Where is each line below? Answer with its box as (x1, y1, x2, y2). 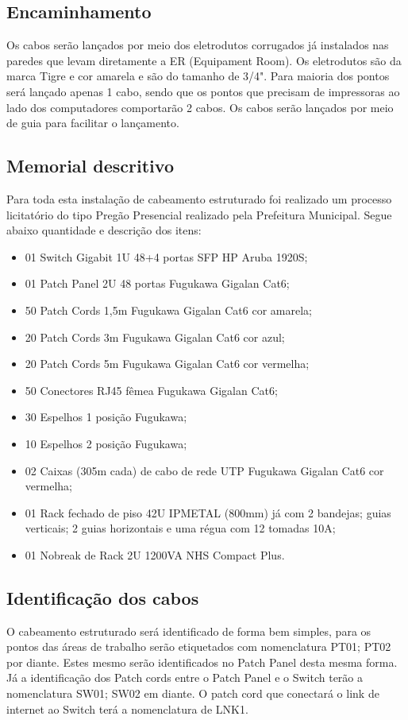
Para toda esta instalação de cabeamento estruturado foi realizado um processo (6, 190, 392, 207)
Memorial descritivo (6, 153, 174, 178)
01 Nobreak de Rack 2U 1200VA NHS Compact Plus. (25, 546, 285, 563)
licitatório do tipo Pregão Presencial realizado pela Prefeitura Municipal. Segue (6, 206, 392, 223)
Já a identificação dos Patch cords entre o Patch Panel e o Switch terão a (6, 669, 363, 686)
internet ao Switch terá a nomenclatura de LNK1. (6, 700, 248, 717)
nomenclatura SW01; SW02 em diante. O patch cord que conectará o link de (6, 685, 379, 702)
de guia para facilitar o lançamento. (6, 114, 179, 131)
